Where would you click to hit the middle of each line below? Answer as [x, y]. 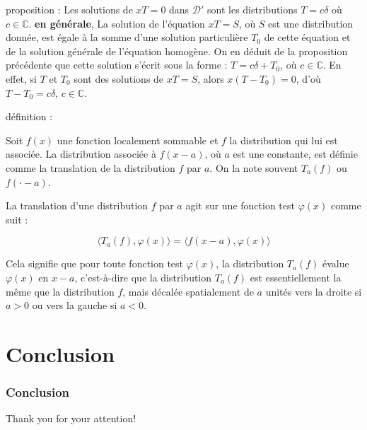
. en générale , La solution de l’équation [117, 23]
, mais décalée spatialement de [188, 291]
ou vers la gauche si [75, 305]
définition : [29, 116]
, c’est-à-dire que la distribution [143, 277]
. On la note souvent [254, 167]
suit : [17, 219]
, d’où [308, 78]
